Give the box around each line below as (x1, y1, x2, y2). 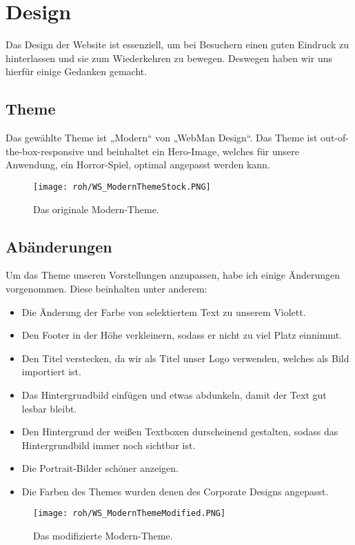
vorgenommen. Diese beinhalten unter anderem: (6, 281, 207, 295)
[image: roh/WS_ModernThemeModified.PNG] (33, 508, 226, 519)
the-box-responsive (6, 143, 84, 158)
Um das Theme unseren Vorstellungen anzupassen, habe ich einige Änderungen (6, 268, 341, 282)
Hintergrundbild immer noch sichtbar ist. (21, 437, 196, 452)
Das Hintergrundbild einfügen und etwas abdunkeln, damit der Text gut (21, 387, 327, 402)
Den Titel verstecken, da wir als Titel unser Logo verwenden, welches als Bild (21, 350, 349, 365)
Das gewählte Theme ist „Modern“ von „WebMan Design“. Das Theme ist (6, 130, 318, 145)
